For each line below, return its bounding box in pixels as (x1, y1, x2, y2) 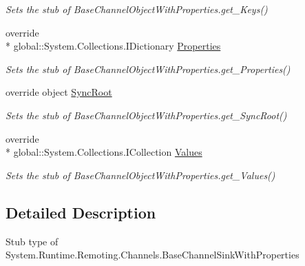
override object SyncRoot (6, 85, 112, 99)
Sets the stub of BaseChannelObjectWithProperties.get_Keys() (6, 2, 268, 16)
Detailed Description (6, 201, 156, 223)
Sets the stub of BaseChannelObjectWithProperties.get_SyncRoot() (6, 108, 287, 122)
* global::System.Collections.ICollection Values (6, 145, 202, 159)
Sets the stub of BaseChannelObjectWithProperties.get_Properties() (6, 61, 291, 76)
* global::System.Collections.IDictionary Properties (6, 39, 221, 53)
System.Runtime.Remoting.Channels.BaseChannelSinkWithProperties (6, 247, 299, 262)
